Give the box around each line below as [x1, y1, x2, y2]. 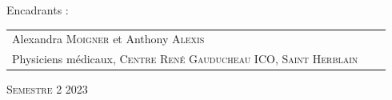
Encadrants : [6, 2, 69, 18]
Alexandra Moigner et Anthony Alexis [12, 30, 205, 47]
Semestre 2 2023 [6, 81, 88, 98]
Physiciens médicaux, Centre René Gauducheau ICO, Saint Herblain [12, 50, 358, 67]
